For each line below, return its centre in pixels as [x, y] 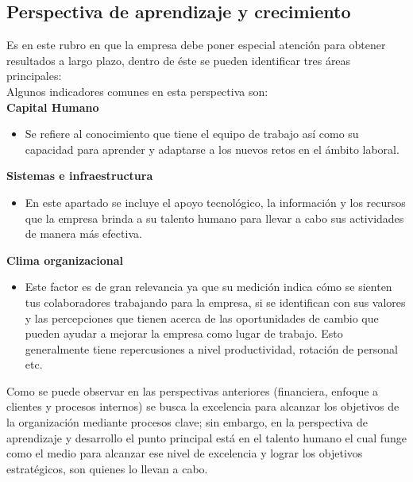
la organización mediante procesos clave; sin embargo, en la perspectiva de [187, 422]
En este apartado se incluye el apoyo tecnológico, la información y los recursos [215, 202]
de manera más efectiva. [83, 233]
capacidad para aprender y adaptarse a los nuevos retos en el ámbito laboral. [212, 149]
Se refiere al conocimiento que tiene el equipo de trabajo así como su [192, 134]
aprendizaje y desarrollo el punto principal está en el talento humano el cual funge [206, 437]
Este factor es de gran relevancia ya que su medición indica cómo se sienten [208, 287]
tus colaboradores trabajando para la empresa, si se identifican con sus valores [215, 302]
